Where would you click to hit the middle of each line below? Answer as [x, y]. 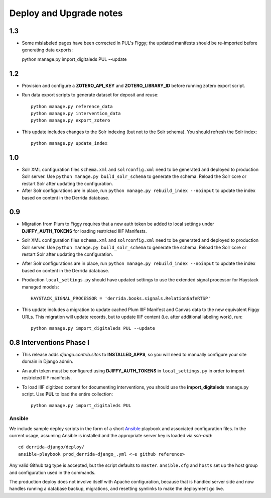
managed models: [40, 287]
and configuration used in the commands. [52, 472]
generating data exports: [47, 50]
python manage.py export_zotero [71, 120]
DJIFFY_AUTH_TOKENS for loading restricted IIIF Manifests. [84, 231]
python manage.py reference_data [72, 106]
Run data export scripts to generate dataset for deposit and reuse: [90, 95]
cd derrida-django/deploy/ [51, 447]
